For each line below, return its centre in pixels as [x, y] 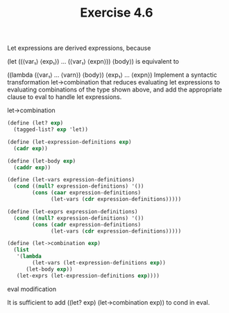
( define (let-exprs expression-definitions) [73, 212]
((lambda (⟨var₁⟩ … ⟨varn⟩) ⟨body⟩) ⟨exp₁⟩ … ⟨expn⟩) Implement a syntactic [112, 75]
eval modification [32, 289]
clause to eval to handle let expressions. [65, 97]
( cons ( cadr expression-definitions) [86, 224]
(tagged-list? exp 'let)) [51, 129]
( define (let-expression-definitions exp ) [69, 142]
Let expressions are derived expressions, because [79, 48]
